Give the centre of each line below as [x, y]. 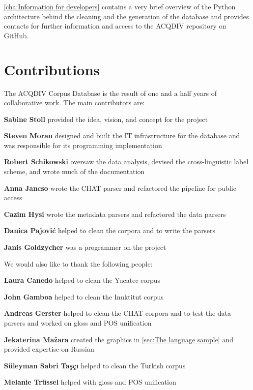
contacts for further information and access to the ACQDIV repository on [115, 26]
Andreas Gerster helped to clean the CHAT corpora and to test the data [118, 313]
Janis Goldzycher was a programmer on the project [85, 247]
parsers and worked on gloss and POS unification [78, 323]
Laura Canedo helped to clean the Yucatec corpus [82, 280]
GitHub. [16, 35]
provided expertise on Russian [49, 349]
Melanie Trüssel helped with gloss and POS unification [90, 382]
